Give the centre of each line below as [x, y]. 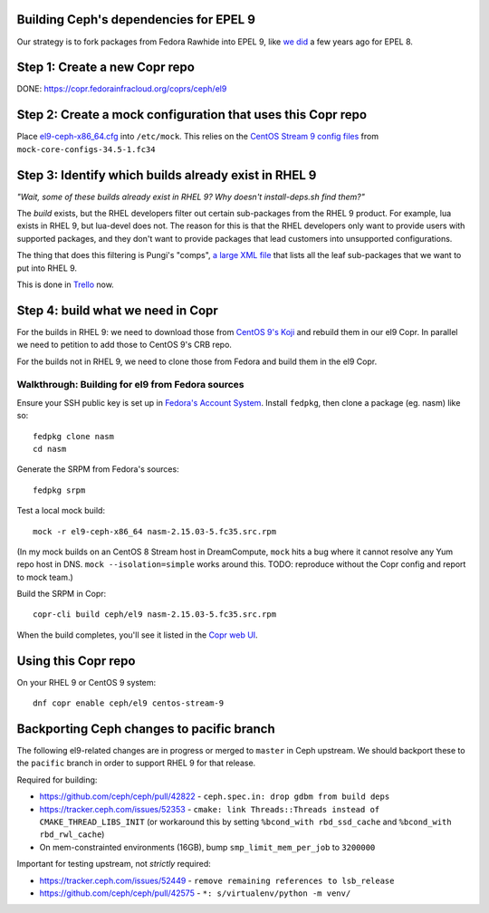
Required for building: [57, 780]
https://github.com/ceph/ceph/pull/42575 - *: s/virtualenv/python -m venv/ [195, 893]
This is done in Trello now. [66, 284]
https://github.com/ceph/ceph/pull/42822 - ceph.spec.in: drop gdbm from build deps [215, 796]
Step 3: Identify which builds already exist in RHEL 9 [167, 175]
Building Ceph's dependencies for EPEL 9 [136, 19]
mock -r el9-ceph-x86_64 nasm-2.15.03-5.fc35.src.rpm [154, 531]
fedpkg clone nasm [74, 436]
